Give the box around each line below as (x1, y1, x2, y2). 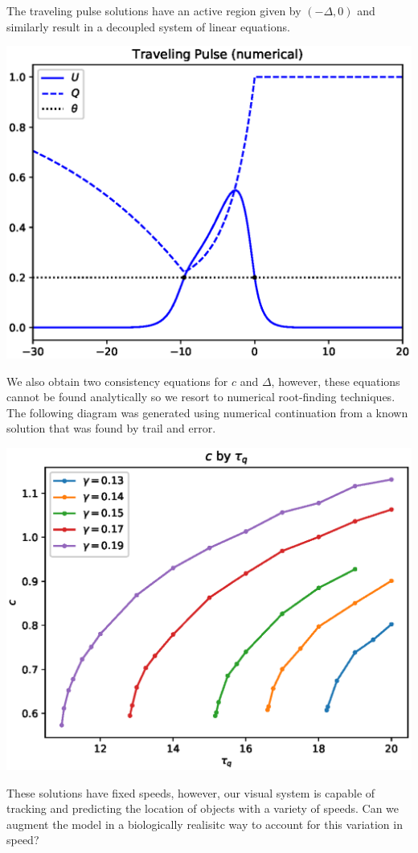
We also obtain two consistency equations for (6, 372, 228, 389)
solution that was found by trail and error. (6, 420, 216, 437)
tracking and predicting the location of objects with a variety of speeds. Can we (6, 800, 400, 817)
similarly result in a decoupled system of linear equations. (6, 18, 290, 35)
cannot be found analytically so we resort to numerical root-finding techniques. (6, 388, 395, 405)
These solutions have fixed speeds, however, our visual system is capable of (6, 784, 375, 801)
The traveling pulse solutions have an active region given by (6, 2, 301, 18)
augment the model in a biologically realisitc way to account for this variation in (6, 815, 403, 832)
